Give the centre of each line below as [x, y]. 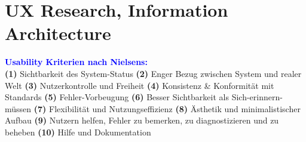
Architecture [58, 33]
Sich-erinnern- [257, 97]
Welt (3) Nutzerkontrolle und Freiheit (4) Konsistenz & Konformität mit [140, 85]
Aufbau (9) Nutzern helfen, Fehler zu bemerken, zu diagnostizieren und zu [142, 120]
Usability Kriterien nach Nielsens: [76, 62]
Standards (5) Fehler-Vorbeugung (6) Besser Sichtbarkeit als [117, 97]
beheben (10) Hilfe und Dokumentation [78, 132]
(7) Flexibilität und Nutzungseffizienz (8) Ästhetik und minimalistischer [167, 108]
